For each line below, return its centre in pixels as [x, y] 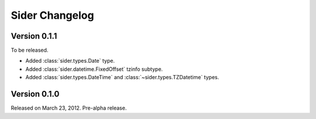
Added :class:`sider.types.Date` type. [70, 61]
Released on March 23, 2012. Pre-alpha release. [69, 108]
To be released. [30, 50]
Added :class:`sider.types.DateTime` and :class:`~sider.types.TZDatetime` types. [122, 77]
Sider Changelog [52, 15]
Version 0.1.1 [34, 36]
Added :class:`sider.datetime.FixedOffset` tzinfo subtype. [94, 69]
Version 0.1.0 [35, 94]
